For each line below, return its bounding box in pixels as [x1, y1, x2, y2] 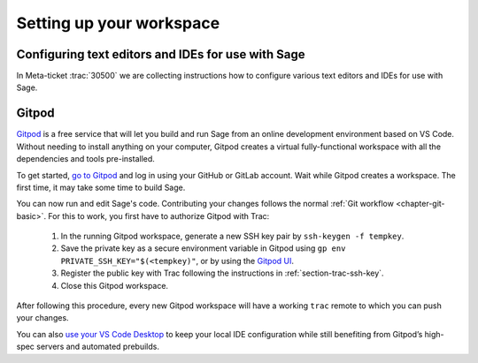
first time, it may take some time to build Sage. [16, 182, 186, 193]
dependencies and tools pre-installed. [16, 154, 155, 164]
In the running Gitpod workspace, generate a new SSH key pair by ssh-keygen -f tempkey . [60, 231, 405, 242]
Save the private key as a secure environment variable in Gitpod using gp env [60, 243, 346, 253]
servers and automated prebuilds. [36, 341, 159, 352]
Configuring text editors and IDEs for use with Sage [16, 47, 305, 62]
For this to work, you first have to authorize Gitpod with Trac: [48, 210, 270, 221]
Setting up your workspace [16, 13, 220, 33]
